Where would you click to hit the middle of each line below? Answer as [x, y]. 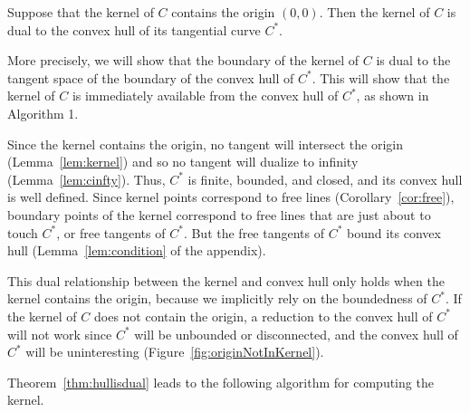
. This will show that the [381, 77]
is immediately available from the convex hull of [205, 96]
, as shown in [393, 96]
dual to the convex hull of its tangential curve [134, 29]
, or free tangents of [111, 232]
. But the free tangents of [254, 232]
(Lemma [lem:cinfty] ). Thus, [86, 179]
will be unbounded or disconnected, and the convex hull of [296, 334]
